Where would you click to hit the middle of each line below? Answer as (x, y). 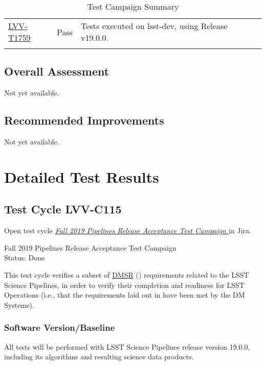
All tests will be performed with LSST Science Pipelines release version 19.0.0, (127, 346)
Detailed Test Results (82, 176)
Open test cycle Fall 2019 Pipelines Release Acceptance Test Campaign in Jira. (128, 230)
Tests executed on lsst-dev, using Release (154, 26)
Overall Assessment (57, 71)
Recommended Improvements (84, 120)
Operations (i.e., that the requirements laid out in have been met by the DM (125, 295)
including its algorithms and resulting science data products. (99, 357)
